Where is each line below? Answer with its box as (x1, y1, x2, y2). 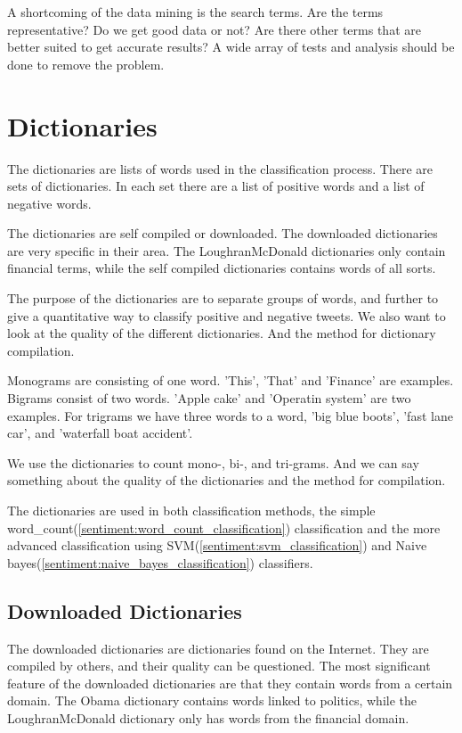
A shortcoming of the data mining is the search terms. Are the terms (7, 3, 384, 21)
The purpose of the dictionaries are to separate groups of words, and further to (7, 289, 439, 308)
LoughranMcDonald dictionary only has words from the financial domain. (7, 708, 409, 727)
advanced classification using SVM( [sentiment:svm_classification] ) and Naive (7, 536, 427, 555)
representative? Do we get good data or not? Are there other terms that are (7, 20, 421, 38)
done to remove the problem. (7, 54, 165, 73)
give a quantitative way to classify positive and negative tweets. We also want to (7, 306, 446, 325)
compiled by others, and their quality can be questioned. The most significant (7, 656, 431, 675)
